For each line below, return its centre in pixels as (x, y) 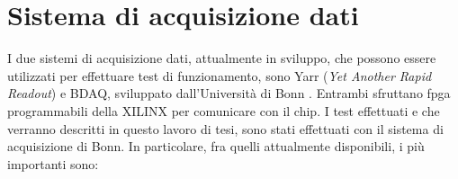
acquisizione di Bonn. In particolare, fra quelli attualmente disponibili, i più (216, 146)
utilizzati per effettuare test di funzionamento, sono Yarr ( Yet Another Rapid (220, 75)
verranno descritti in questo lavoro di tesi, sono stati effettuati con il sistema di (225, 128)
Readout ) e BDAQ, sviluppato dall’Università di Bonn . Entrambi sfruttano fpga (229, 93)
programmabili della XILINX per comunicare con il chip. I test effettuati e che (224, 110)
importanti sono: (53, 163)
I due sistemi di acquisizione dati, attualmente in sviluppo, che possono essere (222, 58)
